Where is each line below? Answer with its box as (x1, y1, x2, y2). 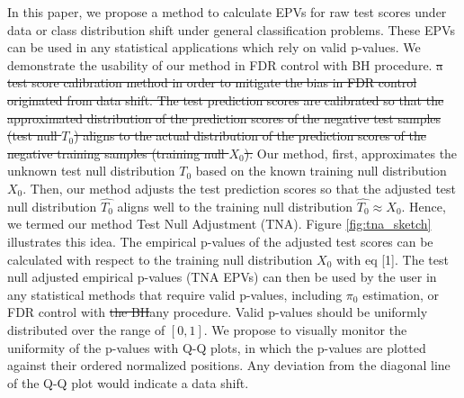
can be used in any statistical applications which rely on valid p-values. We (7, 38, 421, 57)
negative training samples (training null (7, 143, 225, 162)
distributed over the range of (7, 320, 165, 339)
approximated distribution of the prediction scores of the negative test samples (7, 108, 442, 127)
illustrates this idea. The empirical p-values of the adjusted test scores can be (7, 231, 433, 250)
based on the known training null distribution (195, 161, 447, 180)
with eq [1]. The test (336, 249, 449, 268)
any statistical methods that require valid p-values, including (7, 285, 343, 303)
